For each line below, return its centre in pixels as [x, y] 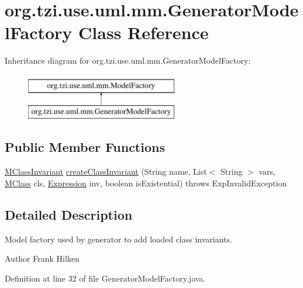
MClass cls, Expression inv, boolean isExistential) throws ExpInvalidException [146, 183]
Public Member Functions [85, 147]
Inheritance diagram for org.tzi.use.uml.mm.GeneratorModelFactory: [128, 60]
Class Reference [144, 32]
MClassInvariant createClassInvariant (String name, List [106, 171]
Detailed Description [69, 214]
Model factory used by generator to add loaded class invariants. [118, 239]
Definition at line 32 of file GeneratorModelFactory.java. [105, 278]
